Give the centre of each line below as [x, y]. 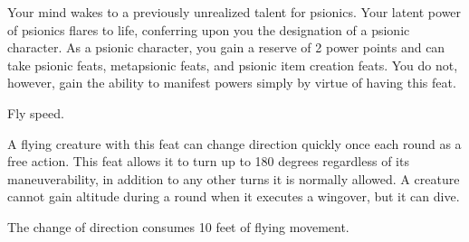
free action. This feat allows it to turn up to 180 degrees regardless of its [208, 161]
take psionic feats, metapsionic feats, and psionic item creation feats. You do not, [233, 65]
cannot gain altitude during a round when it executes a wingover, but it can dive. [234, 196]
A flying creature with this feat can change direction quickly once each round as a [234, 143]
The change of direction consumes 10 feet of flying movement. [178, 226]
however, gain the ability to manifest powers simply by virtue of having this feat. [232, 83]
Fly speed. [36, 112]
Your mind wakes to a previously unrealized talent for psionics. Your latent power [234, 12]
